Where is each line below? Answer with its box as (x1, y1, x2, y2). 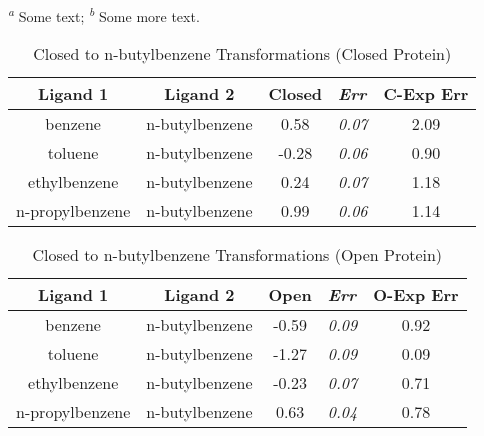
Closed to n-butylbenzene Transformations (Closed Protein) (33, 42, 452, 66)
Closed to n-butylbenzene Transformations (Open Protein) (32, 243, 443, 267)
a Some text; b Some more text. (8, 3, 200, 26)
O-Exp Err (373, 283, 459, 307)
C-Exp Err (383, 82, 469, 106)
